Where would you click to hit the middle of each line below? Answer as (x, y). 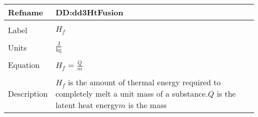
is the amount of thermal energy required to (144, 82)
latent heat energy (87, 105)
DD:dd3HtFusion (89, 12)
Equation (24, 64)
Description (28, 94)
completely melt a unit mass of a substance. (131, 94)
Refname (26, 12)
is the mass (148, 105)
